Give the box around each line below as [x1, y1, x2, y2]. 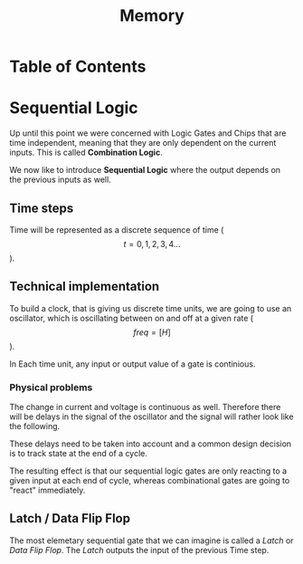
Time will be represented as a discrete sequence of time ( [9, 224, 224, 235]
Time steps [9, 200, 74, 215]
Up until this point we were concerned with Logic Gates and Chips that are [9, 128, 287, 139]
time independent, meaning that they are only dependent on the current [9, 138, 277, 148]
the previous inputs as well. [9, 174, 111, 186]
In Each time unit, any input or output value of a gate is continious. [9, 358, 256, 369]
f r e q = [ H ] [132, 327, 172, 338]
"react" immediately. [9, 485, 86, 496]
